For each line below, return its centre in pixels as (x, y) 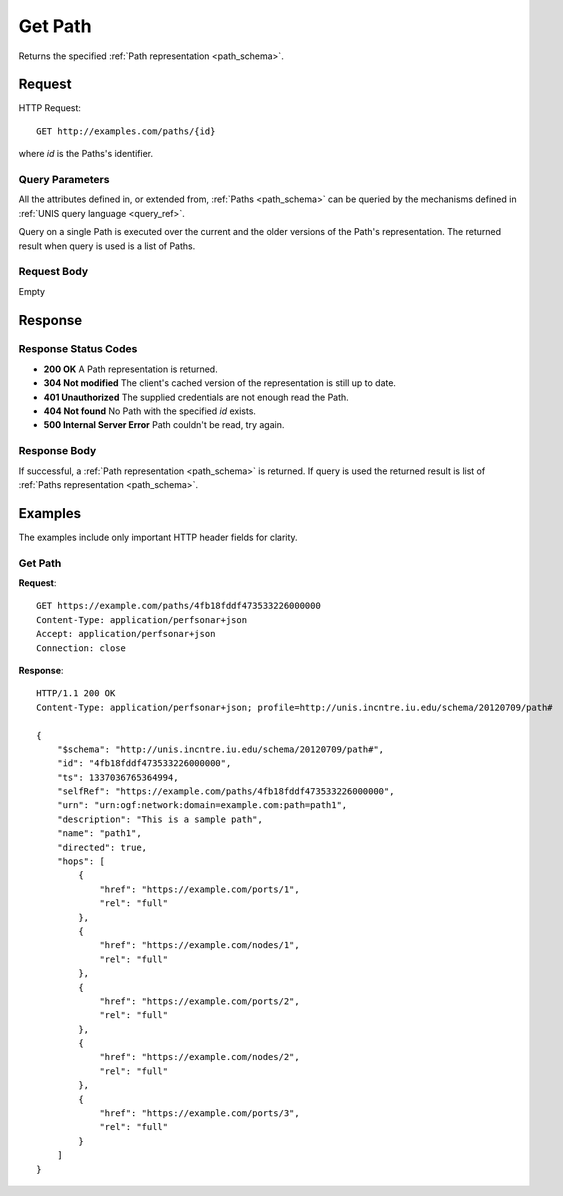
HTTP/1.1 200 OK (76, 693)
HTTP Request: (50, 108)
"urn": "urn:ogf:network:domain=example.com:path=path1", (202, 805)
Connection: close (81, 648)
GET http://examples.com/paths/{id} (126, 131)
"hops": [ (80, 861)
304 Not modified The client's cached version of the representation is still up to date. (220, 383)
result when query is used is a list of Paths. (107, 246)
